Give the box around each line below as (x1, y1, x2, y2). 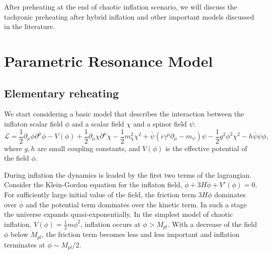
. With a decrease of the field (167, 218, 257, 229)
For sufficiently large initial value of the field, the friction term (4, 189, 196, 199)
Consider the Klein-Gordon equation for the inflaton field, (4, 179, 183, 190)
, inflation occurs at (80, 218, 141, 229)
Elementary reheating (4, 85, 119, 100)
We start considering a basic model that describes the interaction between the (4, 108, 244, 119)
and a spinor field (133, 118, 187, 129)
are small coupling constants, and (37, 143, 140, 153)
